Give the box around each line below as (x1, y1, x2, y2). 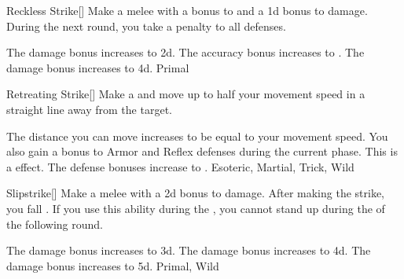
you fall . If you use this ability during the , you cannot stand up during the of (6, 200, 385, 216)
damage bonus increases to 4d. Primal (6, 59, 189, 75)
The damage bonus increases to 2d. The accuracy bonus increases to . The (6, 44, 365, 61)
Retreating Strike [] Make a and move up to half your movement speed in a (6, 86, 365, 102)
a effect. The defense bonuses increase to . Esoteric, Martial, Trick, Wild (6, 158, 354, 174)
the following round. (6, 215, 103, 232)
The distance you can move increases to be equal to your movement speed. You (6, 127, 388, 144)
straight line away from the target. (6, 101, 172, 117)
